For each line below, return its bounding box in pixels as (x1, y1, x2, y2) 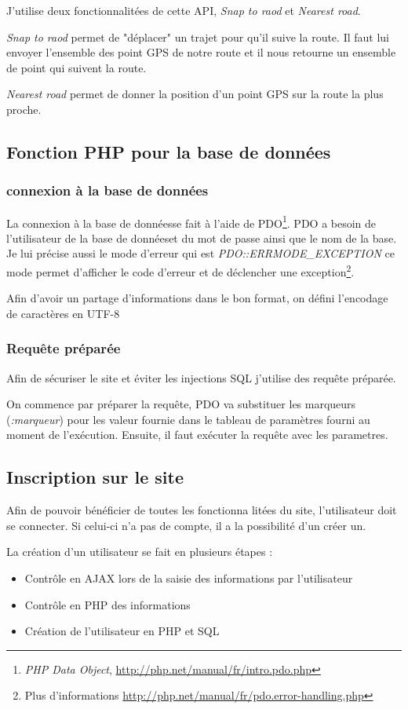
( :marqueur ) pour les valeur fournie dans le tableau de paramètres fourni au (6, 411, 370, 427)
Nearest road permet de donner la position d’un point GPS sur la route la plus (6, 86, 384, 102)
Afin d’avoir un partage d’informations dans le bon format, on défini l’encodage (6, 290, 388, 306)
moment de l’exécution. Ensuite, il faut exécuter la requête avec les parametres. (6, 426, 388, 443)
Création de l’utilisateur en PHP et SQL (24, 623, 220, 639)
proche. (6, 101, 42, 117)
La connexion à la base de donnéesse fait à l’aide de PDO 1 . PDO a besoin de (6, 212, 377, 231)
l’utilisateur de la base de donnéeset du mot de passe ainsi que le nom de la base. (6, 229, 397, 246)
